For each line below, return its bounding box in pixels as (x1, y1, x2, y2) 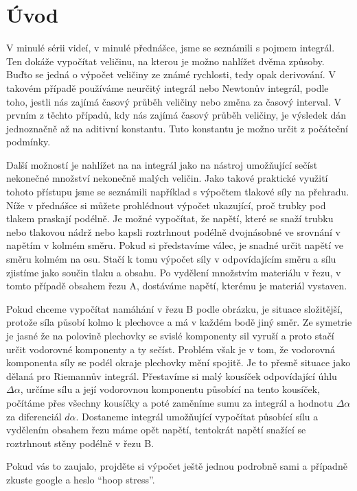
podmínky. (6, 134, 51, 149)
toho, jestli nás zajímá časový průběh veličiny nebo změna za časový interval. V (6, 94, 342, 108)
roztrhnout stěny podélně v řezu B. (6, 435, 154, 450)
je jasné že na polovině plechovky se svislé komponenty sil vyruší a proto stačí (6, 328, 334, 342)
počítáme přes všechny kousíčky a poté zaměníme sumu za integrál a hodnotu (6, 395, 333, 409)
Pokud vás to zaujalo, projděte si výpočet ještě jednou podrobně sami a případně (6, 459, 347, 473)
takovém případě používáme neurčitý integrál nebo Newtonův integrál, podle (6, 80, 329, 95)
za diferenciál (6, 409, 62, 423)
